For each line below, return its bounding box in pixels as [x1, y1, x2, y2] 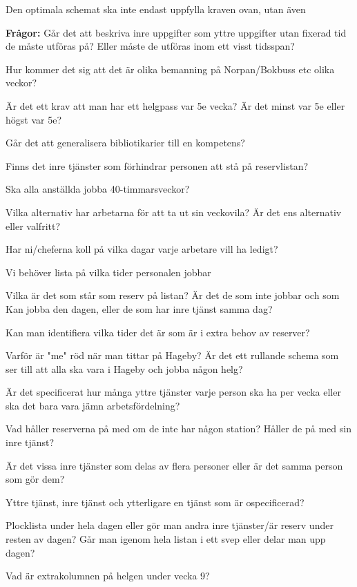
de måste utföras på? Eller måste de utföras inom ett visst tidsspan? [6, 39, 295, 53]
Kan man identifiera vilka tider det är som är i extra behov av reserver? [6, 325, 310, 339]
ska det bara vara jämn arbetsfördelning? [6, 398, 180, 412]
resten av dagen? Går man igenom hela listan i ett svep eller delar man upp [6, 532, 326, 546]
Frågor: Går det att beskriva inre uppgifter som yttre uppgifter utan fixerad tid [6, 25, 347, 39]
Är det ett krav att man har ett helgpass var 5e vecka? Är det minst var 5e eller [6, 98, 345, 113]
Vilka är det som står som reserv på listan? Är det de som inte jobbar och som [6, 288, 340, 302]
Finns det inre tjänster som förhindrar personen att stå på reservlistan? [6, 158, 309, 173]
